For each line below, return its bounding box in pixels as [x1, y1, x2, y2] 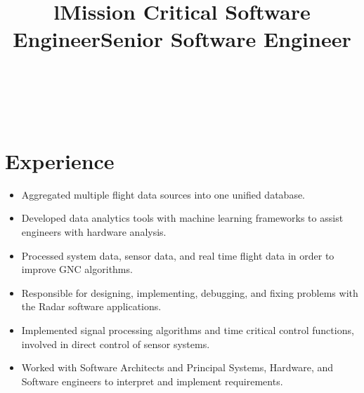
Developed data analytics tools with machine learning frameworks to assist [21, 211, 344, 225]
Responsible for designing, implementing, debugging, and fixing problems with [21, 285, 358, 300]
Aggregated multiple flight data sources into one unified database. [21, 187, 306, 201]
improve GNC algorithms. [21, 262, 133, 277]
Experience [5, 146, 115, 175]
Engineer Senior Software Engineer [13, 25, 351, 53]
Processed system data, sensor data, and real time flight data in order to [21, 248, 334, 262]
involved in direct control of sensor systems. [21, 336, 210, 351]
